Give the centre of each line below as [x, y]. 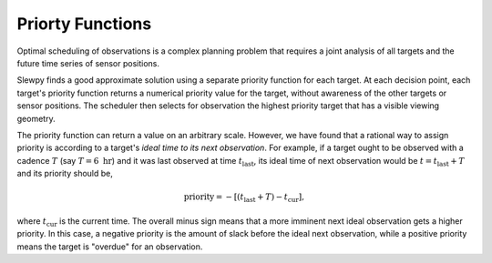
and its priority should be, [65, 174]
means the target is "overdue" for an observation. [110, 247]
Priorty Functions [84, 24]
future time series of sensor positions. [88, 63]
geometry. [36, 118]
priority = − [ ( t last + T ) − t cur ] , [244, 198]
